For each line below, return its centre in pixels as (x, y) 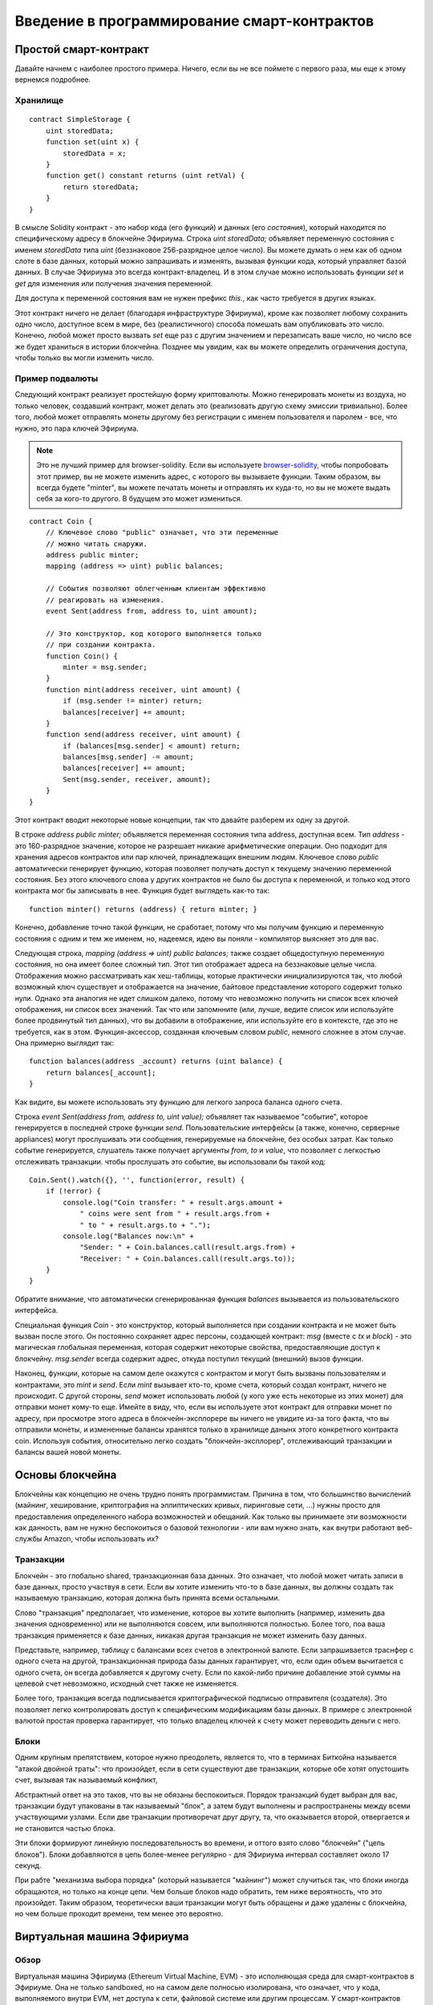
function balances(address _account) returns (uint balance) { (156, 1061)
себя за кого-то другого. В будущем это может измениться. (140, 499)
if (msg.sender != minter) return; (133, 701)
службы (28, 1539)
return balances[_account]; (101, 1072)
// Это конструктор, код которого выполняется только (154, 633)
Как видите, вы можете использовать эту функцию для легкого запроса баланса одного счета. (178, 1102)
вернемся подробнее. (53, 79)
